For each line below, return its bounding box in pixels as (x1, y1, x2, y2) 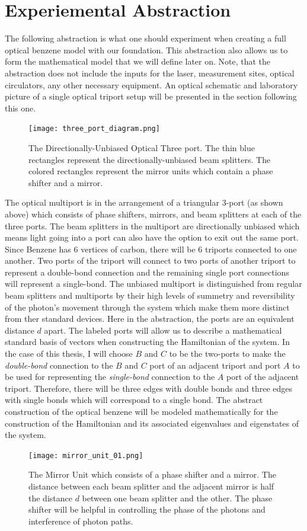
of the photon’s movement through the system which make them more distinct (5, 300, 290, 313)
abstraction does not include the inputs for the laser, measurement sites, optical (5, 66, 295, 79)
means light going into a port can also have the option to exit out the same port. (5, 231, 299, 244)
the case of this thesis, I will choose (5, 347, 133, 360)
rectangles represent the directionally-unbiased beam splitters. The (28, 153, 271, 165)
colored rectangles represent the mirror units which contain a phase (28, 165, 273, 177)
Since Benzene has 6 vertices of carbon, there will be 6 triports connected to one (5, 242, 297, 255)
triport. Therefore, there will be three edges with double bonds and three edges (5, 382, 293, 394)
